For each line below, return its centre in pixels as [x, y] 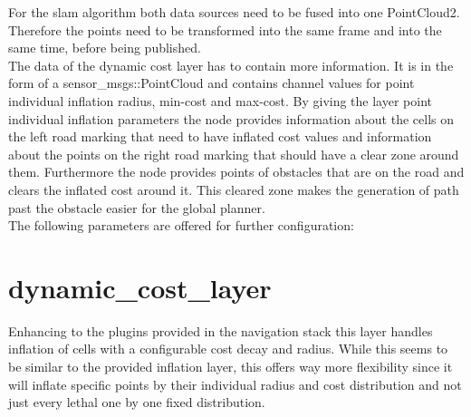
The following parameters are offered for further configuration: [181, 225]
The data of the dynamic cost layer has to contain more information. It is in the [231, 65]
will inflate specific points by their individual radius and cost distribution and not [235, 384]
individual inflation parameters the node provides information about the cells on [231, 118]
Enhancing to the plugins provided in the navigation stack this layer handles [221, 330]
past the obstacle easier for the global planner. [137, 207]
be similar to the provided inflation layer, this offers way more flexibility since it [231, 367]
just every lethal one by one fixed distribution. [137, 402]
